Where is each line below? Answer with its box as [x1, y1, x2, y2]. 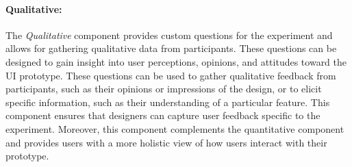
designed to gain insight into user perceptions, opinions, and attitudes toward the [5, 54, 347, 68]
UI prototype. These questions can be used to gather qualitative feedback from [5, 68, 336, 82]
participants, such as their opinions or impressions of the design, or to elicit [5, 81, 322, 96]
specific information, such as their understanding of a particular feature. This [5, 94, 330, 109]
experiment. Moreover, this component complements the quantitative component [5, 121, 344, 136]
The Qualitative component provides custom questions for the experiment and [5, 27, 333, 42]
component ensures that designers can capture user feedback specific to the [5, 108, 320, 123]
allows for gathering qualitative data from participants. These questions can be [5, 41, 337, 55]
